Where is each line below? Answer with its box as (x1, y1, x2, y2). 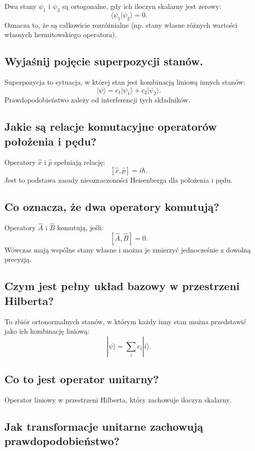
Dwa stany (4, 1, 37, 11)
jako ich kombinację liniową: (4, 326, 89, 336)
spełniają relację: (54, 156, 105, 167)
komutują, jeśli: (57, 222, 104, 233)
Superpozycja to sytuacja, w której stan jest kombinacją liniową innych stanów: (4, 76, 245, 87)
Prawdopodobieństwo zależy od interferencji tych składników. (4, 95, 190, 105)
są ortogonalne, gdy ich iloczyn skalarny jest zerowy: (62, 1, 221, 11)
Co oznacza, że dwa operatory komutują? (4, 199, 219, 214)
